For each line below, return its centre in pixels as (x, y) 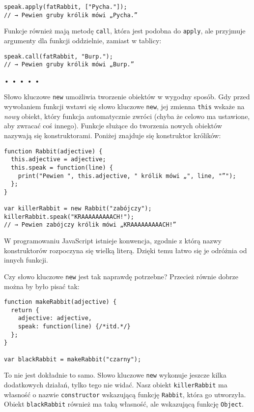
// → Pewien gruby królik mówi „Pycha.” (71, 15)
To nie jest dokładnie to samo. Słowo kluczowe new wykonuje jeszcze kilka (115, 375)
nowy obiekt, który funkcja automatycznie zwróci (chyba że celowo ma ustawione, (127, 116)
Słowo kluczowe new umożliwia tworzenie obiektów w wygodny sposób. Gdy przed (127, 97)
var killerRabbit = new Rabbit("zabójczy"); (78, 209)
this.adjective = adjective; (58, 160)
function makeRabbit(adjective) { (60, 302)
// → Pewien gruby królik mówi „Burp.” (69, 65)
